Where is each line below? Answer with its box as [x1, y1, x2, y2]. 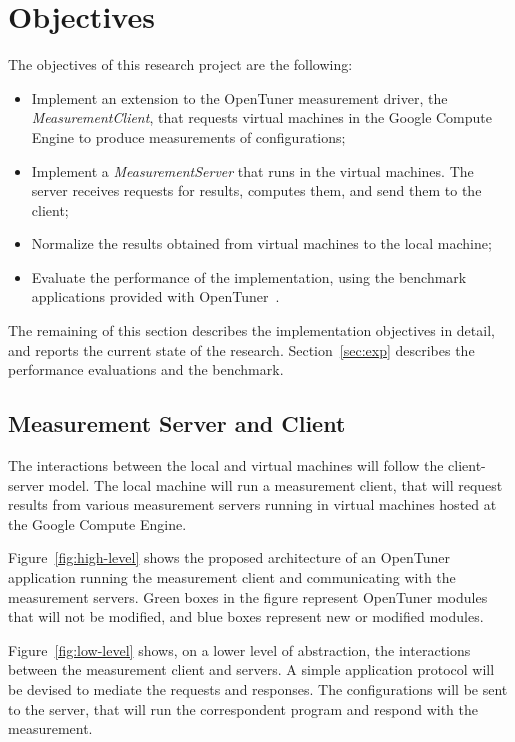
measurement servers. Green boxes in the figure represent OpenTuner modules [8, 586, 488, 607]
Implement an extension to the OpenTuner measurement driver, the [31, 87, 448, 108]
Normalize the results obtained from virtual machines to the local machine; [31, 233, 492, 254]
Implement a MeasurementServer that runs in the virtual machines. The [31, 160, 474, 181]
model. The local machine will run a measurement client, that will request [48, 474, 503, 495]
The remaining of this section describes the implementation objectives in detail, [8, 320, 495, 341]
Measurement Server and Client [8, 408, 346, 439]
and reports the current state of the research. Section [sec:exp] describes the [8, 339, 475, 360]
